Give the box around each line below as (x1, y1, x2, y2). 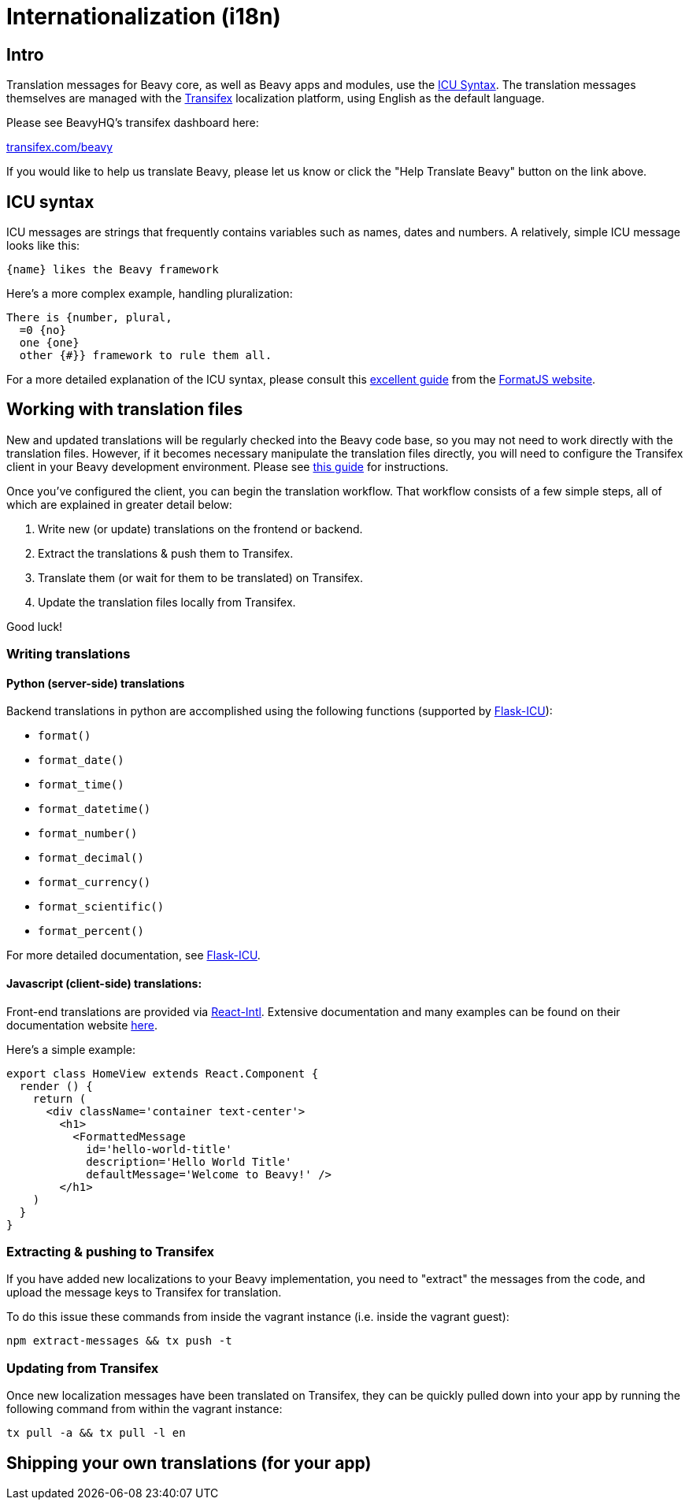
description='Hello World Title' (86, 1155, 292, 1168)
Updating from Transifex (6, 1359, 159, 1376)
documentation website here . (6, 1018, 157, 1032)
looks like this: (6, 239, 80, 253)
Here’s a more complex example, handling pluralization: (6, 287, 293, 301)
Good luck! (6, 619, 63, 633)
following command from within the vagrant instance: (6, 1402, 283, 1416)
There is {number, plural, (6, 311, 172, 325)
